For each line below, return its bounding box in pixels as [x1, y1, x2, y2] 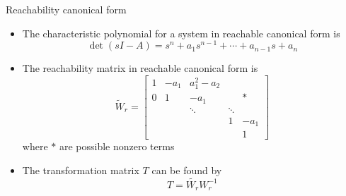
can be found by [151, 162, 222, 177]
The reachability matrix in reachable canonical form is [22, 61, 258, 75]
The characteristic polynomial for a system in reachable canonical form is [22, 25, 340, 40]
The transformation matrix [22, 162, 139, 177]
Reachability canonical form [6, 2, 127, 16]
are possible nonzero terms [59, 139, 175, 154]
